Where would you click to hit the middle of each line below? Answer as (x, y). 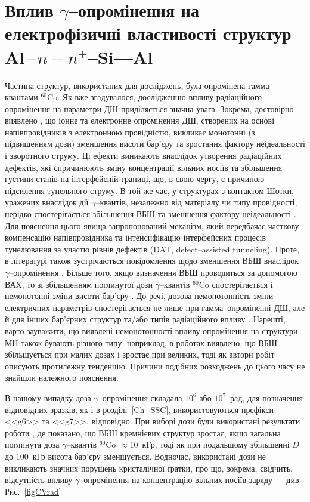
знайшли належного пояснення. (62, 378)
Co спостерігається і (236, 284)
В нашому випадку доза (48, 397)
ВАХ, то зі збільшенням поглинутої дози (79, 284)
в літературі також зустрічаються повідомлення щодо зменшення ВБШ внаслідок (152, 261)
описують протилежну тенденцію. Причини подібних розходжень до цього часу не (155, 366)
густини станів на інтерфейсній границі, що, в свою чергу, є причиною (135, 179)
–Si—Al (120, 56)
